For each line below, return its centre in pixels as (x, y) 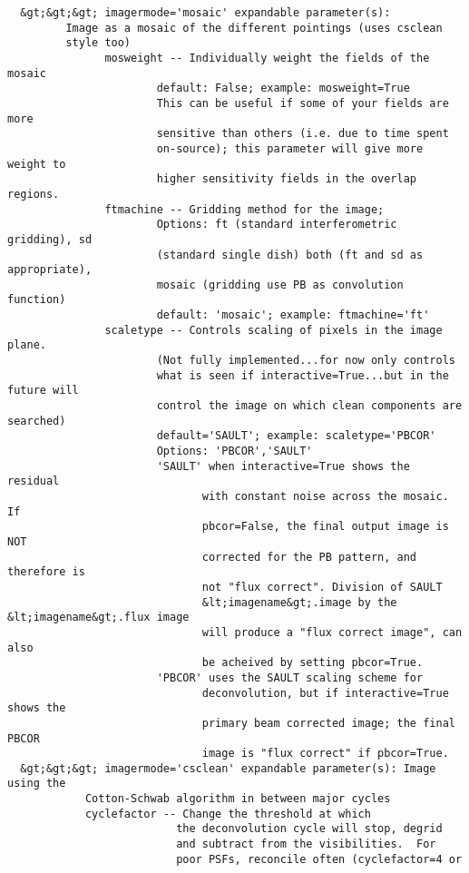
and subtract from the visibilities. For (306, 844)
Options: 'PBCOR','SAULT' (234, 451)
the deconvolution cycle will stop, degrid (309, 829)
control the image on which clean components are (309, 406)
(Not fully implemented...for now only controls (306, 361)
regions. (34, 194)
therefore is (46, 572)
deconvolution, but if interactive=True (325, 693)
